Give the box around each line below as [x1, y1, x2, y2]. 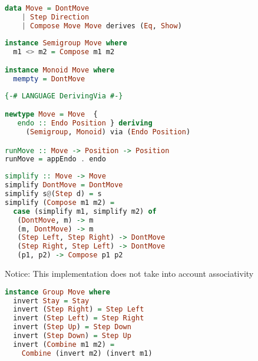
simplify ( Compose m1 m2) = [5, 198, 115, 207]
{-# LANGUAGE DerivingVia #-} [5, 91, 123, 100]
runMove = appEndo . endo [5, 155, 106, 164]
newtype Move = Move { [5, 110, 98, 119]
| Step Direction [21, 12, 90, 21]
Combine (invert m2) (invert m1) [21, 349, 153, 357]
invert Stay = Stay [13, 296, 90, 305]
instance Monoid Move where [5, 66, 115, 75]
